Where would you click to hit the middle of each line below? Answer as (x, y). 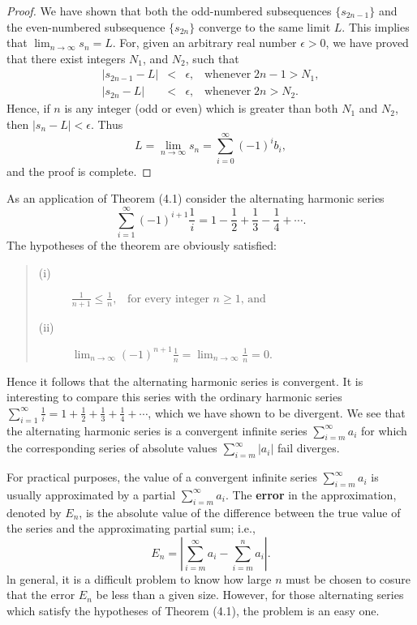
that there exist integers (66, 58)
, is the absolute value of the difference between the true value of (240, 512)
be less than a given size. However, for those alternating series (250, 595)
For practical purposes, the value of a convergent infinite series (162, 477)
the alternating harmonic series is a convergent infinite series (157, 430)
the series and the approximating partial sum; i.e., (131, 528)
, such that (212, 58)
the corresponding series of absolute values (112, 448)
